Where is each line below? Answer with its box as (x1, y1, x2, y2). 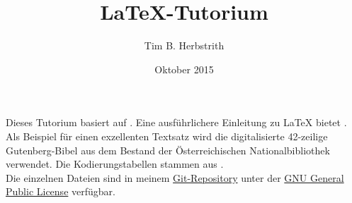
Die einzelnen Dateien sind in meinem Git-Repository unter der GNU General (6, 170, 344, 185)
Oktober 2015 (154, 61, 214, 76)
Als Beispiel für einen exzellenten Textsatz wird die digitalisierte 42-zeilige (6, 128, 328, 143)
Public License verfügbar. (6, 184, 115, 199)
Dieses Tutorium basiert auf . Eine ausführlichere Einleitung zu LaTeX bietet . (6, 115, 347, 130)
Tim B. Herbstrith (144, 38, 225, 53)
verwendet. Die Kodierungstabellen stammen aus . (6, 156, 224, 171)
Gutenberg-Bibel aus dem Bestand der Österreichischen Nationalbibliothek (6, 142, 330, 157)
